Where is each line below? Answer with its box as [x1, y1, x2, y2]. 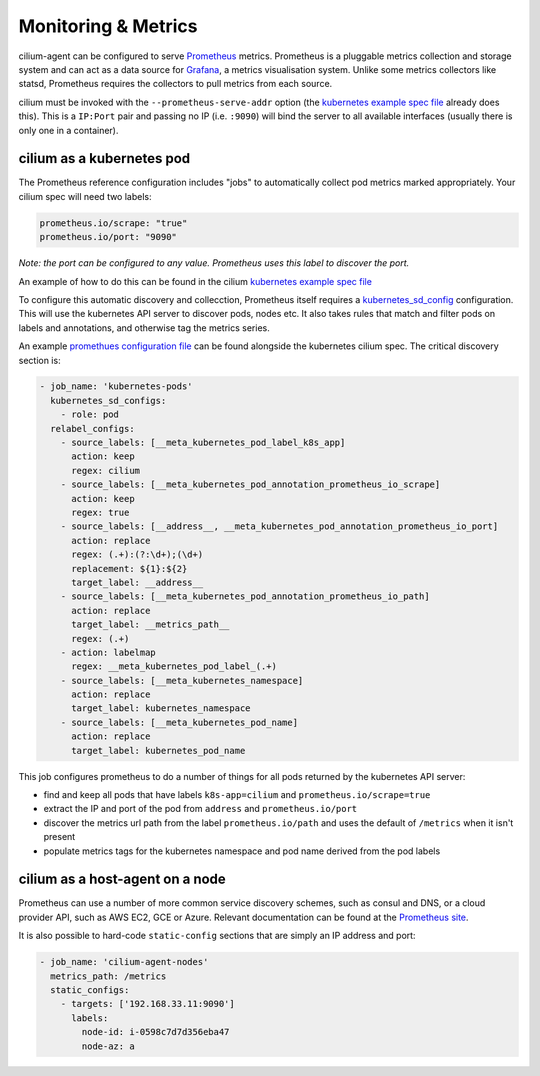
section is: [18, 354, 61, 366]
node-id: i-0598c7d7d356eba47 [81, 1026, 230, 1038]
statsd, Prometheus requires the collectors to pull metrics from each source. [18, 78, 333, 90]
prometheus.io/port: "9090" [39, 231, 177, 243]
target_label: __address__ [71, 576, 204, 588]
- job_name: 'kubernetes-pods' [39, 381, 194, 392]
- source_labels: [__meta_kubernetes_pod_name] [60, 716, 299, 728]
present [43, 831, 76, 843]
